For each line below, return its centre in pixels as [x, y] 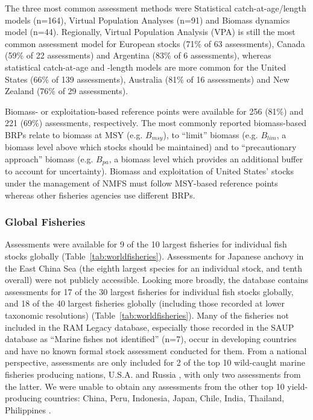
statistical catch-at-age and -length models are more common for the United [146, 67]
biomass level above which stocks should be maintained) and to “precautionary [151, 147]
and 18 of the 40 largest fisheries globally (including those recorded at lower [145, 303]
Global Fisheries [45, 222]
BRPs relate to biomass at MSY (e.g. [74, 134]
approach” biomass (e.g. [49, 158]
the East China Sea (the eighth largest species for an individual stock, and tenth [154, 268]
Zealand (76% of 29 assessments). [67, 91]
